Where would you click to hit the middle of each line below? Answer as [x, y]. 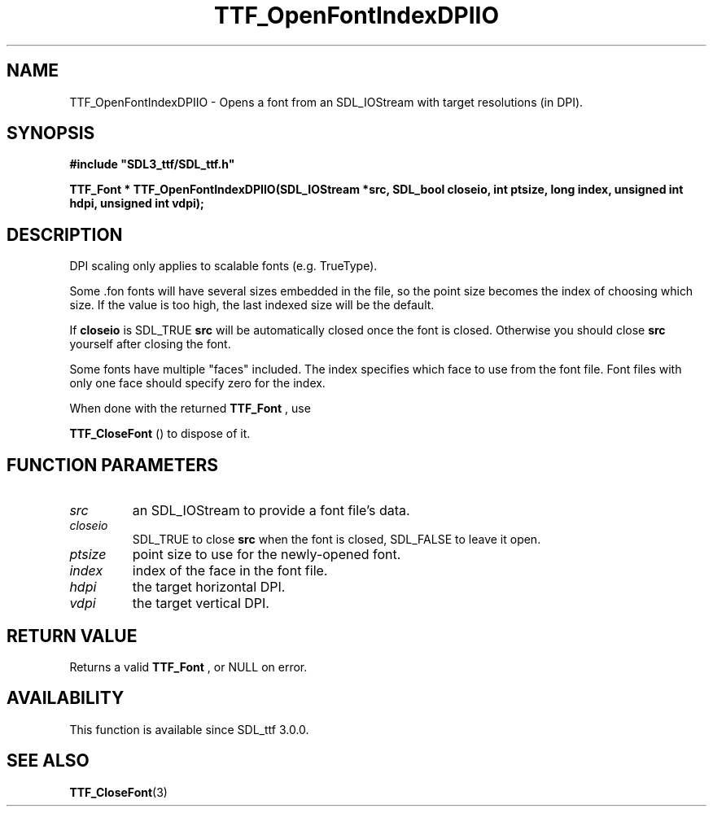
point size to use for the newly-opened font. [267, 555]
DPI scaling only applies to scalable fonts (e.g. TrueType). [223, 266]
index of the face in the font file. [230, 571]
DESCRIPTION [65, 234]
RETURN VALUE [72, 636]
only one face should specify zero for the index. [197, 383]
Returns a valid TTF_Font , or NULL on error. [188, 667]
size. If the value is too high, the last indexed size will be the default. [252, 305]
